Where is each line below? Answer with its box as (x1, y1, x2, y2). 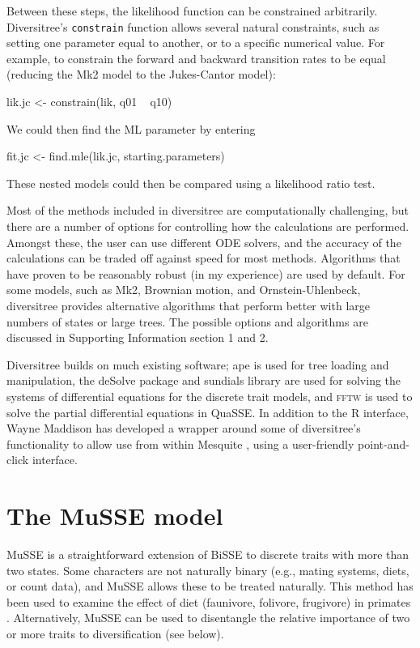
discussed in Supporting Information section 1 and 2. (6, 329, 269, 346)
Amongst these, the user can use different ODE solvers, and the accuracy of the (6, 233, 401, 250)
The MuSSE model (6, 499, 223, 532)
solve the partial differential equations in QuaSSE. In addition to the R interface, (6, 403, 409, 420)
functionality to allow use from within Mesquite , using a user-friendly (6, 435, 354, 452)
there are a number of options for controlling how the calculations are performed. (6, 218, 409, 234)
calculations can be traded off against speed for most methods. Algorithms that (6, 249, 401, 266)
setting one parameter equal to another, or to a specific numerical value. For (6, 34, 385, 51)
